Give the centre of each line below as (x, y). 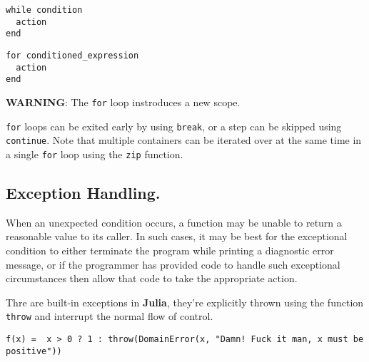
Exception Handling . (83, 192)
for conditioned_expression (72, 55)
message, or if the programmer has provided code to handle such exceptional (173, 264)
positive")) (34, 351)
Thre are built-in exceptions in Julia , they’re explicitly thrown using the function (185, 302)
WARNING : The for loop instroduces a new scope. (123, 102)
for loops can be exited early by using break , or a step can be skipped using (174, 126)
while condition (44, 10)
